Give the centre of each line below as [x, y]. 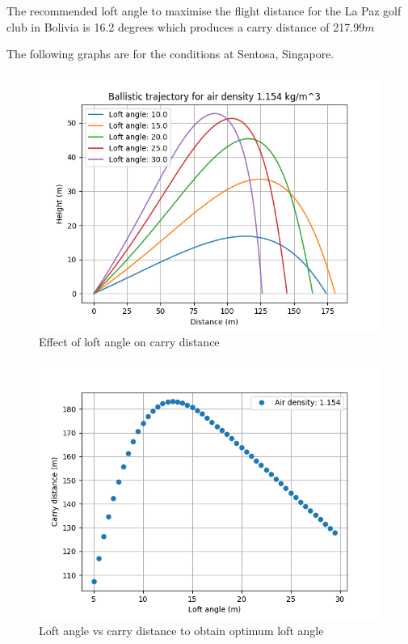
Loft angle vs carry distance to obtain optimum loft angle [181, 630]
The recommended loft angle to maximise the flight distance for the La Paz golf [204, 11]
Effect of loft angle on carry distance [129, 342]
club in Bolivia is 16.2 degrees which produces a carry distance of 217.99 [186, 26]
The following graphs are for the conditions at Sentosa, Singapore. [170, 54]
